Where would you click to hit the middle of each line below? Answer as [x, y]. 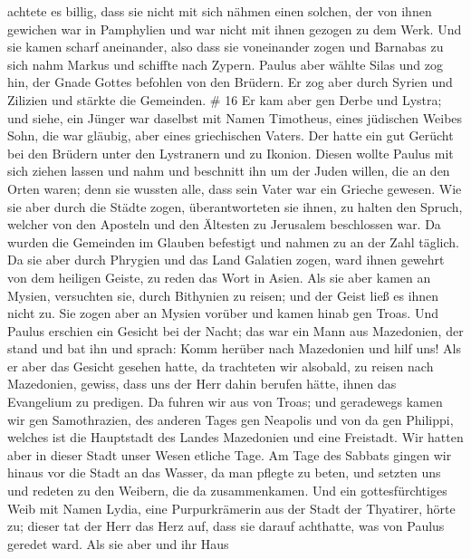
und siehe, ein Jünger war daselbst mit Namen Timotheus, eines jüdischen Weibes [235, 117]
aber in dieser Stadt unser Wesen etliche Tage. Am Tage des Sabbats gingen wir [230, 454]
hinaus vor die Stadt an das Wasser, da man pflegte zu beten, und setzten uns [224, 472]
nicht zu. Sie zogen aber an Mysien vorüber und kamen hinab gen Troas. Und [223, 313]
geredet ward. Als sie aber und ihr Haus [118, 543]
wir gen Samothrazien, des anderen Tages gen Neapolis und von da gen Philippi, [231, 419]
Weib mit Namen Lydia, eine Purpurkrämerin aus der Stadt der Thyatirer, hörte [231, 508]
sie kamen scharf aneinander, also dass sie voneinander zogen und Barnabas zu [226, 47]
